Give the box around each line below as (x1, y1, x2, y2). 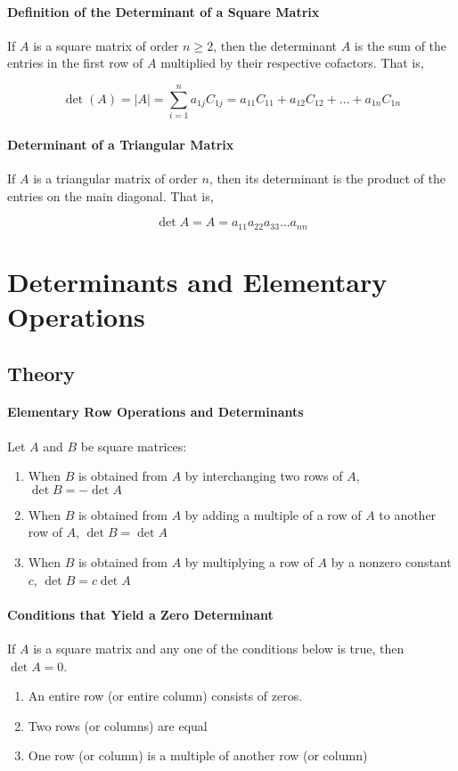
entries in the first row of (7, 53, 143, 72)
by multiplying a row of (184, 553, 314, 572)
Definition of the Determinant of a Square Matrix (7, 2, 320, 20)
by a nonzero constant (331, 553, 452, 572)
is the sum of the (354, 36, 447, 54)
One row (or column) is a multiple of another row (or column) (28, 746, 368, 765)
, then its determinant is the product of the (209, 168, 446, 187)
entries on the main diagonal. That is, (7, 186, 214, 205)
